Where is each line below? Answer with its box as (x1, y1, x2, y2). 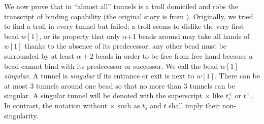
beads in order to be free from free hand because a (95, 50, 253, 61)
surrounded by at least (4, 50, 74, 61)
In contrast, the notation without (4, 100, 108, 110)
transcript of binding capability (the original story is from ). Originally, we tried (4, 11, 253, 21)
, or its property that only (39, 30, 120, 41)
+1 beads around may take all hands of (127, 30, 250, 41)
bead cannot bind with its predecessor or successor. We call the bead (4, 60, 218, 71)
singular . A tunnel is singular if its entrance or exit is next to (4, 70, 194, 81)
